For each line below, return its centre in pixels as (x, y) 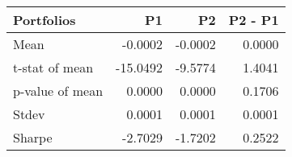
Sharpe (33, 137)
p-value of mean (58, 91)
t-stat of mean (53, 67)
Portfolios (44, 20)
